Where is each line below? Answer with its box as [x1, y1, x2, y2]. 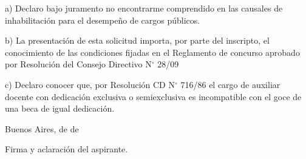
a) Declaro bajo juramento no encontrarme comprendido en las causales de [5, 2, 283, 14]
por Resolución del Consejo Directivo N [5, 58, 152, 70]
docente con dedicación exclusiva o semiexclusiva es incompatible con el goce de [5, 90, 302, 103]
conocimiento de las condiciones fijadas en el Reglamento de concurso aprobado [5, 46, 300, 58]
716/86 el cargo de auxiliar [180, 78, 280, 90]
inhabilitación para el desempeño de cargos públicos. [5, 13, 200, 26]
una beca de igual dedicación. [5, 102, 115, 115]
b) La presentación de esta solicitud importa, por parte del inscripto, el [5, 34, 270, 47]
